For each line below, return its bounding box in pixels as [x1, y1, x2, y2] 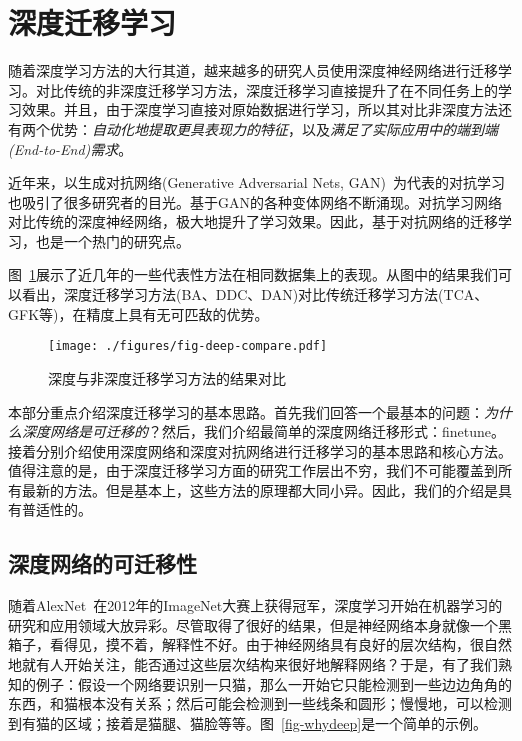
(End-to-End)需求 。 [8, 138, 133, 159]
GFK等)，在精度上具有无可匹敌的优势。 [8, 303, 269, 324]
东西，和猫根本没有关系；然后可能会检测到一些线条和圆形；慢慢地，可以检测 [8, 693, 512, 714]
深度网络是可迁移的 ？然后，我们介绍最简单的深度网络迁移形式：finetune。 [21, 421, 506, 442]
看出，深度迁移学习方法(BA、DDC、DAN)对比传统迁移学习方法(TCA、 [21, 284, 489, 305]
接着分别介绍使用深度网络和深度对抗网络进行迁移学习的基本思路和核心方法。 [8, 440, 512, 461]
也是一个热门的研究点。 [35, 230, 190, 251]
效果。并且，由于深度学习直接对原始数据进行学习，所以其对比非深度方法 [21, 99, 498, 120]
